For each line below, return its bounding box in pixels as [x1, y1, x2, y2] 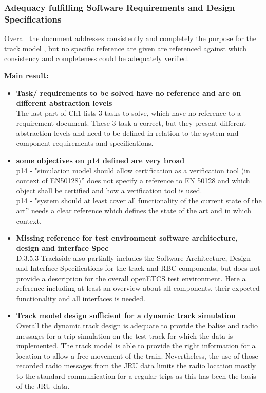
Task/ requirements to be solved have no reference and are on [16, 87, 241, 98]
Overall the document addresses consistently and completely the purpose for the [4, 33, 256, 44]
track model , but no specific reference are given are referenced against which [4, 43, 247, 53]
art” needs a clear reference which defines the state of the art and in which [16, 205, 252, 216]
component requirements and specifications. [16, 137, 154, 148]
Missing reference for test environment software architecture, [16, 232, 238, 243]
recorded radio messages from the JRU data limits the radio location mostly [16, 360, 256, 371]
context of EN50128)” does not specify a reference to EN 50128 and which [16, 175, 250, 186]
